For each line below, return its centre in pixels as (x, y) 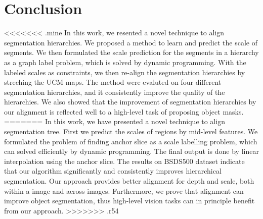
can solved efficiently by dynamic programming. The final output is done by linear (131, 151)
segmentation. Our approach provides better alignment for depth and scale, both (129, 181)
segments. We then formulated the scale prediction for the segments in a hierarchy (131, 52)
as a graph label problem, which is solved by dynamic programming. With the (125, 62)
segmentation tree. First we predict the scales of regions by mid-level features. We (131, 131)
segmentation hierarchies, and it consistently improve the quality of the (115, 92)
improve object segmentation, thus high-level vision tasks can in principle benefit (129, 201)
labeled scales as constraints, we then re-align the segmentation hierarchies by (125, 72)
